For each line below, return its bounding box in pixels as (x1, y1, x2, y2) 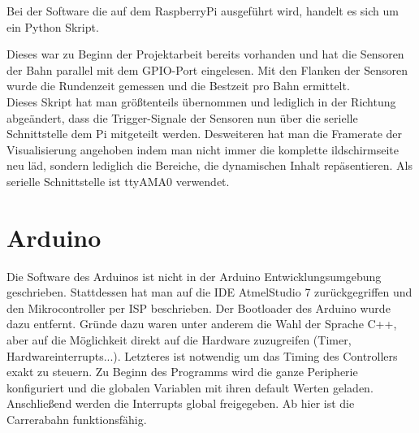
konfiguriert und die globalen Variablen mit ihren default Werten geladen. (6, 379, 374, 396)
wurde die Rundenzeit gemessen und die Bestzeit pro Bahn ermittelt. (6, 77, 350, 94)
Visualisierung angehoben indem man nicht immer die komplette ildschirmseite (6, 141, 400, 158)
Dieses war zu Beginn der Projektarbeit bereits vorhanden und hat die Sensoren (6, 45, 404, 63)
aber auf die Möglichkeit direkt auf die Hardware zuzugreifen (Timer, (6, 331, 352, 349)
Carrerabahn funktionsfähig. (6, 411, 147, 427)
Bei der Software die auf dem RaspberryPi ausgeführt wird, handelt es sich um (6, 2, 399, 19)
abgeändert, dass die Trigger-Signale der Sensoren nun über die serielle (6, 109, 358, 126)
